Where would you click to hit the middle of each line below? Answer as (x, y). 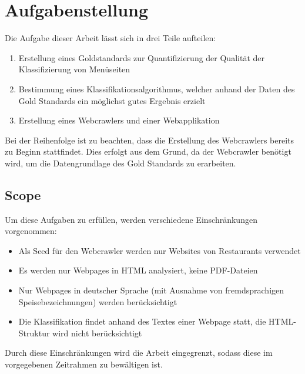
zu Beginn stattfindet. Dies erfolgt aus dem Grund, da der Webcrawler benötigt (148, 151)
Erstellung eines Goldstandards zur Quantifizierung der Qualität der (141, 57)
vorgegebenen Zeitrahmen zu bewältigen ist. (84, 364)
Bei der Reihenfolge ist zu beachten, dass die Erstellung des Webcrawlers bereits (150, 140)
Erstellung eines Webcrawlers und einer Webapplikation (119, 120)
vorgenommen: (31, 231)
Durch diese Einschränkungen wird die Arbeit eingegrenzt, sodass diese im (139, 353)
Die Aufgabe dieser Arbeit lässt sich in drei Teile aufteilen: (110, 38)
